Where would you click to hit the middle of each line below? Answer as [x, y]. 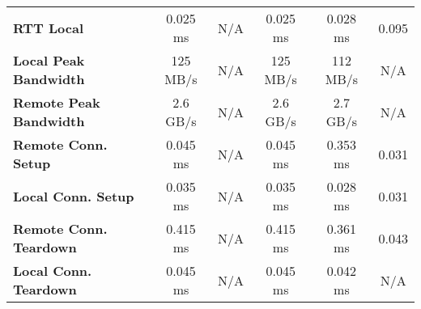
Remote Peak [57, 102]
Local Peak [49, 60]
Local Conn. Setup [74, 196]
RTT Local [49, 28]
